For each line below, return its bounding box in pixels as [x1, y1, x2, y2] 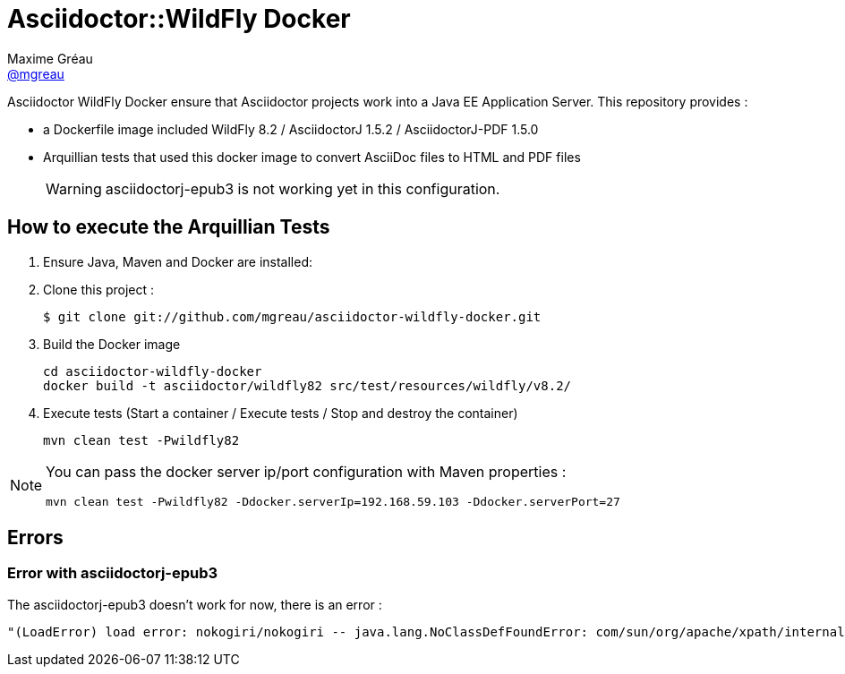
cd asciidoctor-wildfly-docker [43, 363, 262, 379]
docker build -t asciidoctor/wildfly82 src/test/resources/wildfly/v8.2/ [43, 378, 572, 393]
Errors [7, 526, 64, 550]
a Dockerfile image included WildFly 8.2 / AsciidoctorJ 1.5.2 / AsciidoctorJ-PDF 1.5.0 [43, 121, 539, 137]
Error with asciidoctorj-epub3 [7, 564, 218, 583]
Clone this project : [43, 281, 155, 297]
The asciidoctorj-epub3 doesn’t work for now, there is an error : [7, 596, 382, 612]
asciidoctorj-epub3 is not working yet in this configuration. [105, 179, 500, 198]
